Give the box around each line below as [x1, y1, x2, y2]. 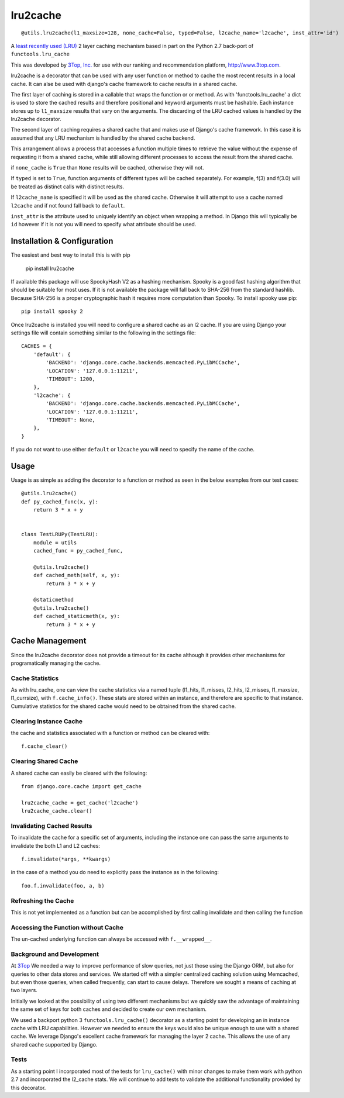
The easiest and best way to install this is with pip [11, 251, 131, 258]
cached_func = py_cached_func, [33, 547, 123, 554]
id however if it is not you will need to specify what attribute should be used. [11, 221, 197, 228]
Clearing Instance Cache [11, 717, 83, 725]
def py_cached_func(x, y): [21, 498, 99, 505]
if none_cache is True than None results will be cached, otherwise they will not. [11, 164, 204, 171]
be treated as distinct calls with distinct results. [11, 183, 125, 190]
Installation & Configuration [11, 236, 113, 246]
